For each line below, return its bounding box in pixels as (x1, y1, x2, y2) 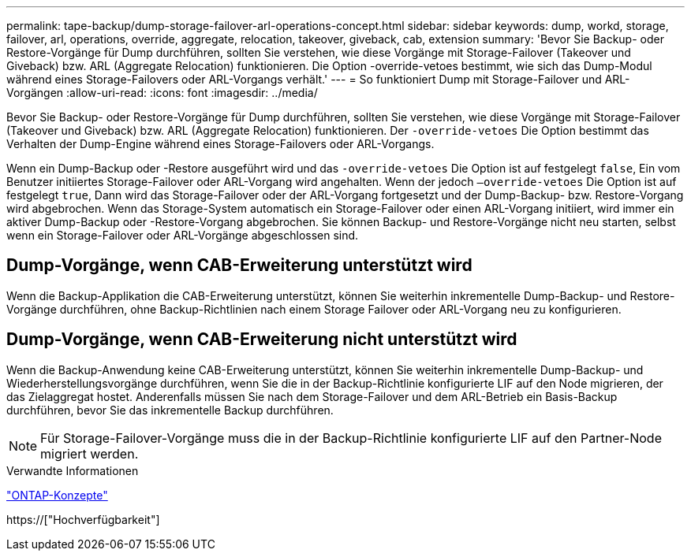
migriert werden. (40, 445, 139, 462)
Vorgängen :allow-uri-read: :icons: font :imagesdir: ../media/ (6, 86, 318, 99)
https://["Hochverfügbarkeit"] (6, 512, 160, 526)
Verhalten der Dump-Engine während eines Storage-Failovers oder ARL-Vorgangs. (6, 137, 435, 150)
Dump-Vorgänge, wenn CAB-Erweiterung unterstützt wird (6, 255, 472, 276)
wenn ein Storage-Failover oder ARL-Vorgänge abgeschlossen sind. (6, 228, 359, 242)
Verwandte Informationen (6, 463, 139, 477)
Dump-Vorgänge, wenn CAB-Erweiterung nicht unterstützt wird (6, 329, 517, 350)
